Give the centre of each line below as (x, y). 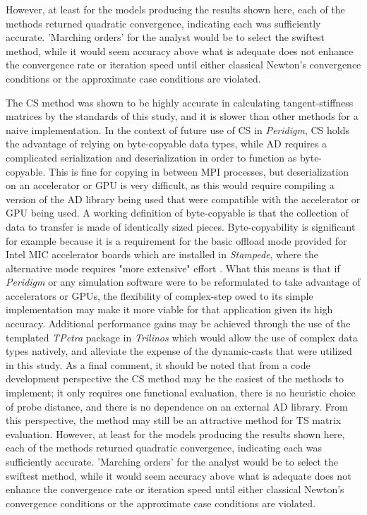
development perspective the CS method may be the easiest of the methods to (175, 378)
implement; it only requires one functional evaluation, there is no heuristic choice (181, 393)
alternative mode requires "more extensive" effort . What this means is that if (173, 268)
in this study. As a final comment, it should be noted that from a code (158, 364)
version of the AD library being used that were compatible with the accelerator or (183, 199)
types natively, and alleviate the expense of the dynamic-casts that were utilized (179, 351)
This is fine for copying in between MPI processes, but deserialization (199, 171)
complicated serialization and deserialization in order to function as (151, 157)
